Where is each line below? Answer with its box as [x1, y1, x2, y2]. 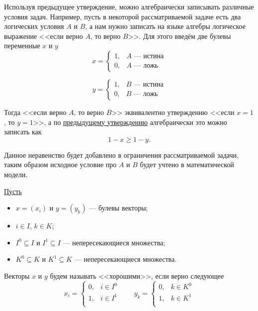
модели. [4, 169, 28, 179]
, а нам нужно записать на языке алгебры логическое [85, 21, 246, 31]
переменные [4, 40, 40, 51]
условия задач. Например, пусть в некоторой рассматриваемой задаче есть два [4, 11, 241, 21]
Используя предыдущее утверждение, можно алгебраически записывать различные [4, 1, 254, 11]
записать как [4, 126, 42, 137]
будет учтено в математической [140, 159, 234, 170]
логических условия [4, 21, 64, 31]
